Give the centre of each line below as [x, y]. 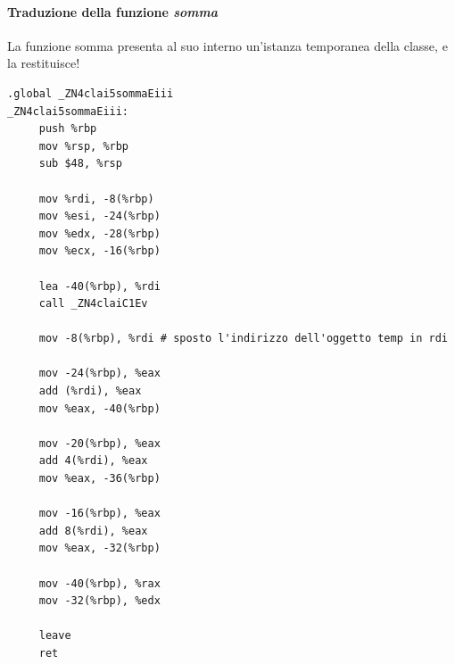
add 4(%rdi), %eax [93, 461]
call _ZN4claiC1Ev [93, 304]
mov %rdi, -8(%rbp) [96, 199]
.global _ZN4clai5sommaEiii [91, 93]
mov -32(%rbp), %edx [99, 601]
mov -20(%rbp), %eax [99, 443]
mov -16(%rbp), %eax [99, 514]
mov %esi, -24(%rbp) [99, 216]
